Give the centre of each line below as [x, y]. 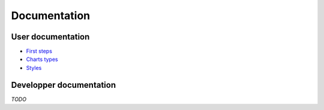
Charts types [42, 59]
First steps [39, 51]
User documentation [50, 37]
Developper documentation [64, 85]
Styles [34, 68]
